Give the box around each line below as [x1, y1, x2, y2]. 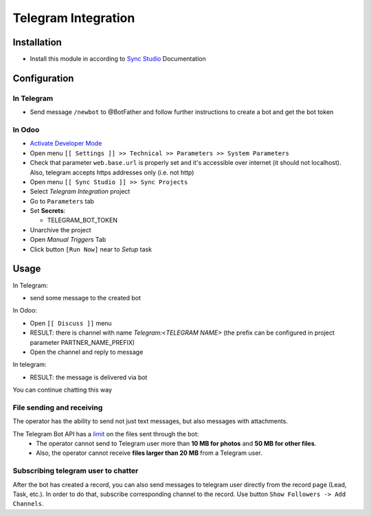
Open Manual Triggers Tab [30, 236, 106, 244]
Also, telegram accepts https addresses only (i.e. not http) [30, 168, 194, 177]
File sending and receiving [12, 403, 103, 412]
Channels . [12, 500, 44, 508]
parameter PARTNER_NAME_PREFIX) [30, 338, 135, 346]
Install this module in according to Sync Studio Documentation [30, 55, 206, 63]
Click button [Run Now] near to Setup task [30, 245, 153, 254]
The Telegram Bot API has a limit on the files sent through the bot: [12, 429, 199, 438]
